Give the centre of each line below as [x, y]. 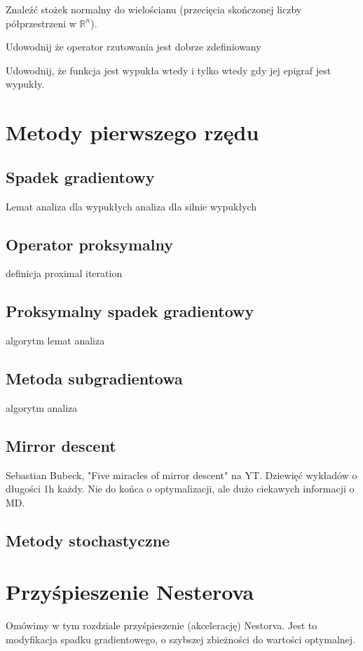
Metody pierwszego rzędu [132, 132]
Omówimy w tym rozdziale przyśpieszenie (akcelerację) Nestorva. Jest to [162, 625]
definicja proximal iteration [64, 273]
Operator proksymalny [89, 244]
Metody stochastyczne [88, 540]
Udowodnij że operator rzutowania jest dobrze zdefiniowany [133, 47]
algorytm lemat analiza [55, 341]
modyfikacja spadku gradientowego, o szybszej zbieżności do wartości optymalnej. [180, 639]
